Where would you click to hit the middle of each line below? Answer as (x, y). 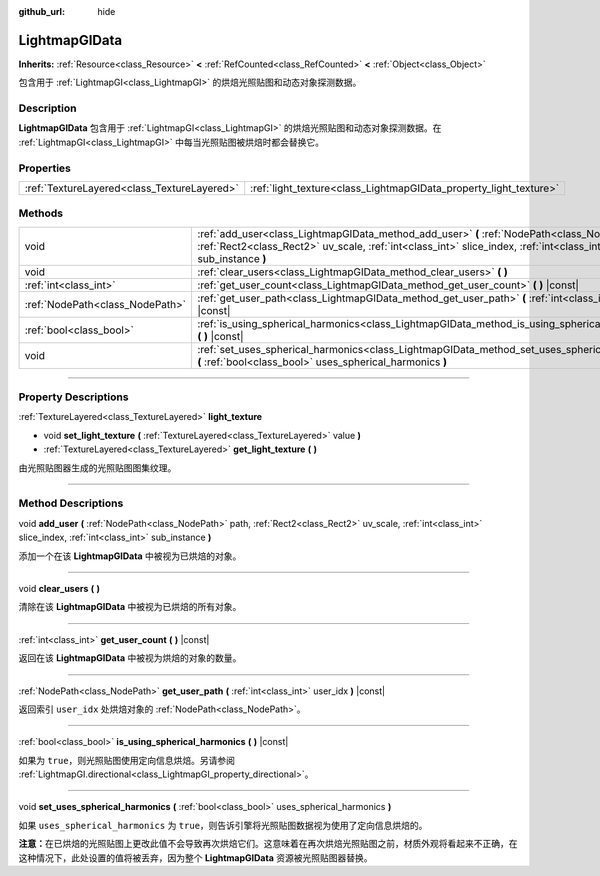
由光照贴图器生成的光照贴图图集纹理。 (97, 467)
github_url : (41, 11)
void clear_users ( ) (59, 588)
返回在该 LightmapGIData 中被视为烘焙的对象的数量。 (130, 658)
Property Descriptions (73, 397)
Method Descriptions (71, 503)
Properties (45, 168)
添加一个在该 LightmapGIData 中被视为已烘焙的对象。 (130, 556)
